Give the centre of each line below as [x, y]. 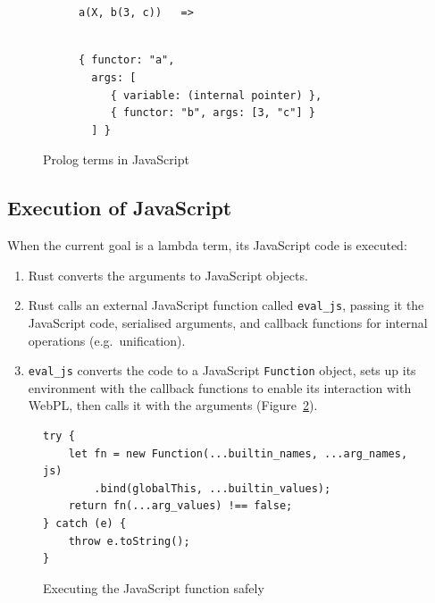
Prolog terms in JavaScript [116, 159]
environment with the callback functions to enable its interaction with [220, 387]
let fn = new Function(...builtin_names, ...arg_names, [238, 453]
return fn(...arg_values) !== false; [180, 506]
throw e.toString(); [129, 541]
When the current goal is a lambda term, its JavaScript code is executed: [207, 245]
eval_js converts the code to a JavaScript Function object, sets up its [222, 370]
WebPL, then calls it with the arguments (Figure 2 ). [173, 405]
